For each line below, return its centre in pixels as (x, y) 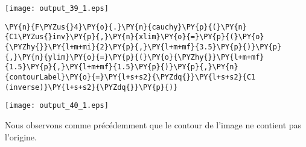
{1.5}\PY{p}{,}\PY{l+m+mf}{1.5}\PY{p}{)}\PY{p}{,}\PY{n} (122, 67)
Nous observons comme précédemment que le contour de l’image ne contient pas (153, 124)
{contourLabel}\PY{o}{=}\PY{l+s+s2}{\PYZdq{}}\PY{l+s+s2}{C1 (130, 77)
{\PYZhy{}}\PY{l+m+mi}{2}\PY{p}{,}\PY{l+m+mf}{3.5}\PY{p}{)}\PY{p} (143, 47)
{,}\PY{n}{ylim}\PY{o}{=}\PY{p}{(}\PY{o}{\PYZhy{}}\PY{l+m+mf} (135, 57)
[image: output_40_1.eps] (57, 106)
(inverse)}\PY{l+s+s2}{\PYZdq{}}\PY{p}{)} (91, 87)
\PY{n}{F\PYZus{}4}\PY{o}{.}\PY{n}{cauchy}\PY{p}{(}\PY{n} (126, 27)
